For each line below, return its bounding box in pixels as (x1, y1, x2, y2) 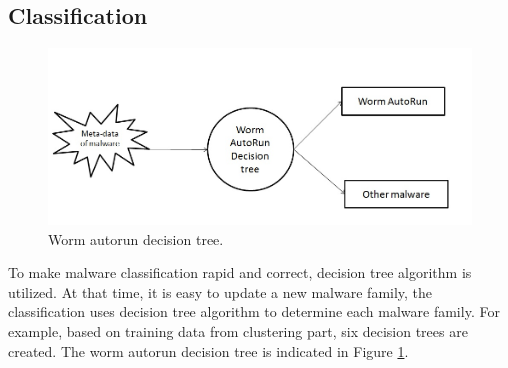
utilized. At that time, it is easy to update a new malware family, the (8, 281, 433, 302)
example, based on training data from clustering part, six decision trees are (8, 321, 468, 342)
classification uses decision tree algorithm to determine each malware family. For (8, 301, 500, 322)
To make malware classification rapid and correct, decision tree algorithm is (8, 262, 472, 283)
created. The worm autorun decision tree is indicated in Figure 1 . (8, 340, 409, 361)
